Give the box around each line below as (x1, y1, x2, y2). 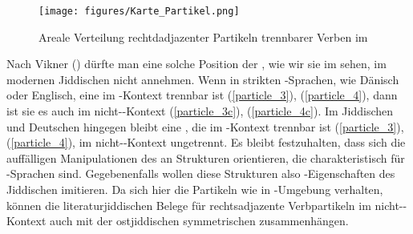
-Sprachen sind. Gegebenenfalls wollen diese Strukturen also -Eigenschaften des (6, 165, 395, 182)
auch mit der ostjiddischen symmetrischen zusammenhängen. (50, 212, 349, 229)
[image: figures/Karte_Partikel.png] (38, 6, 240, 17)
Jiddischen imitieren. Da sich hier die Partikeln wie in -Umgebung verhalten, (6, 181, 383, 197)
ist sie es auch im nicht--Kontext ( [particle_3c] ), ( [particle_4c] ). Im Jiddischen (6, 103, 394, 119)
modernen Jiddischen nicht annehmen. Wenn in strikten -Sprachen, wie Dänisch (6, 71, 399, 87)
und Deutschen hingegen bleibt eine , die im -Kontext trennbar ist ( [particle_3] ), (6, 118, 404, 135)
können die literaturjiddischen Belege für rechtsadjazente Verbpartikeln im (6, 196, 371, 213)
